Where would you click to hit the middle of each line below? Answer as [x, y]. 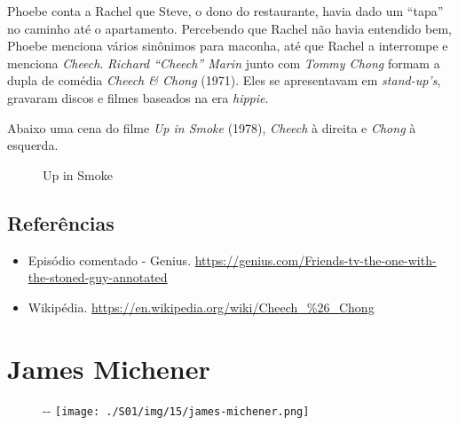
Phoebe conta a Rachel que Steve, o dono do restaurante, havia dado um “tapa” [225, 11]
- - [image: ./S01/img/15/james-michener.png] [176, 410]
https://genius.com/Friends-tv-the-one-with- [316, 260]
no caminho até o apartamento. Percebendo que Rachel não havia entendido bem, [229, 28]
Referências [61, 222]
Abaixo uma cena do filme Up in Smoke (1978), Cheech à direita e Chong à [212, 127]
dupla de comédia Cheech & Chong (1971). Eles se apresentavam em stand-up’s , [224, 80]
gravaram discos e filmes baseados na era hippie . [138, 97]
